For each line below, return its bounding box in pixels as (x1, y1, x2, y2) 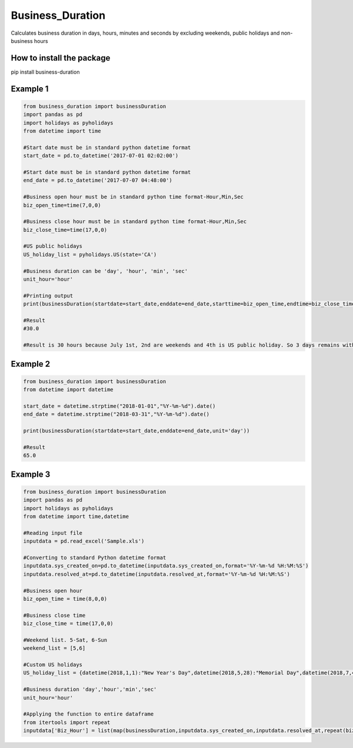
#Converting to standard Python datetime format (23, 554, 166, 561)
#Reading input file (23, 530, 82, 536)
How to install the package (11, 53, 111, 63)
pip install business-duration (11, 68, 80, 75)
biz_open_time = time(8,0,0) (23, 595, 108, 602)
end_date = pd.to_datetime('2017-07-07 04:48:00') (23, 177, 173, 184)
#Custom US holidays (23, 661, 82, 668)
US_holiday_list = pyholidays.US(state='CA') (23, 251, 157, 258)
